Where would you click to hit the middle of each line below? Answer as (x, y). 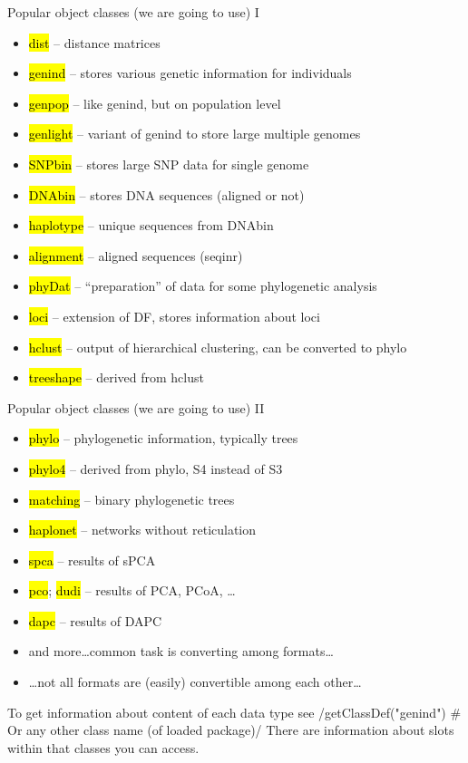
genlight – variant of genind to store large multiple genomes (195, 134)
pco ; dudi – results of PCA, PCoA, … (132, 590)
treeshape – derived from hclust (116, 377)
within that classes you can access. (103, 747)
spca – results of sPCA (92, 560)
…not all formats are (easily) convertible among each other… (195, 682)
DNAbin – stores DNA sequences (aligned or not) (166, 194)
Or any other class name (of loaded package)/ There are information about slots (231, 730)
